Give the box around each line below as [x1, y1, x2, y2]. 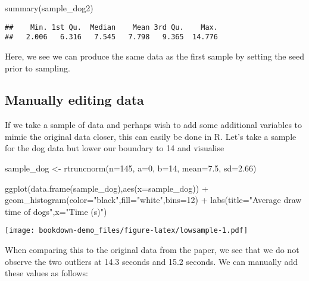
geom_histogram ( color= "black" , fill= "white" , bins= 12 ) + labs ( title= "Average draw [5, 193, 302, 206]
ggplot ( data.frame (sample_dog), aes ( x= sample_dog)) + [5, 182, 208, 194]
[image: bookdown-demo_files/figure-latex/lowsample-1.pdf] [5, 226, 248, 235]
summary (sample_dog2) [5, 2, 93, 14]
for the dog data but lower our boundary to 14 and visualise [5, 142, 224, 154]
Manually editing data [5, 90, 144, 109]
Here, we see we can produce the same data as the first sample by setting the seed [5, 49, 304, 62]
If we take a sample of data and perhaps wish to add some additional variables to [5, 118, 302, 131]
